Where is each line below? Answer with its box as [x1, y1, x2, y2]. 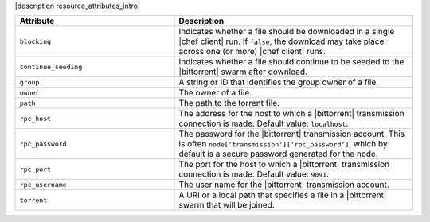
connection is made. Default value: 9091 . [178, 169, 330, 180]
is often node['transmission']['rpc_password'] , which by [178, 138, 388, 150]
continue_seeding [19, 62, 83, 71]
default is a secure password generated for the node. [178, 148, 378, 159]
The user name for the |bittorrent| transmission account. [178, 179, 389, 190]
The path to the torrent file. [178, 98, 280, 109]
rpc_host [19, 114, 52, 123]
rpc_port [19, 165, 52, 173]
